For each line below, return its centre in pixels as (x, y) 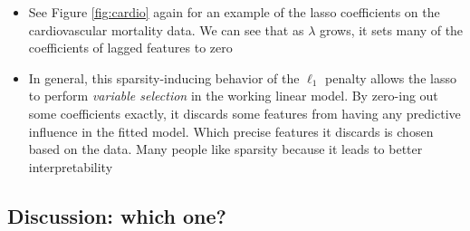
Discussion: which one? (117, 215)
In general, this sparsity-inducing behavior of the (164, 77)
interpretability (71, 166)
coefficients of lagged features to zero (130, 48)
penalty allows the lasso (391, 77)
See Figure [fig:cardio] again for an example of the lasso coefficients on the (234, 12)
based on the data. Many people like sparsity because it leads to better (225, 149)
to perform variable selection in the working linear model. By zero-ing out (233, 96)
